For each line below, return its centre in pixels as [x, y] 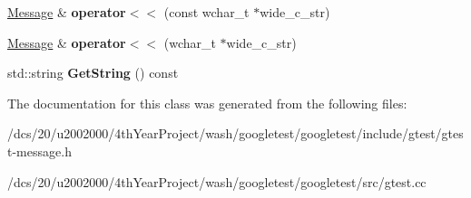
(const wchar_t [206, 12]
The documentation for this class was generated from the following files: [207, 103]
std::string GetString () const [93, 73]
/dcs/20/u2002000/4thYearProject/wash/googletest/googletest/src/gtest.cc [217, 181]
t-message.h [39, 151]
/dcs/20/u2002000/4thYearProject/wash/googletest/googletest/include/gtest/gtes [235, 133]
